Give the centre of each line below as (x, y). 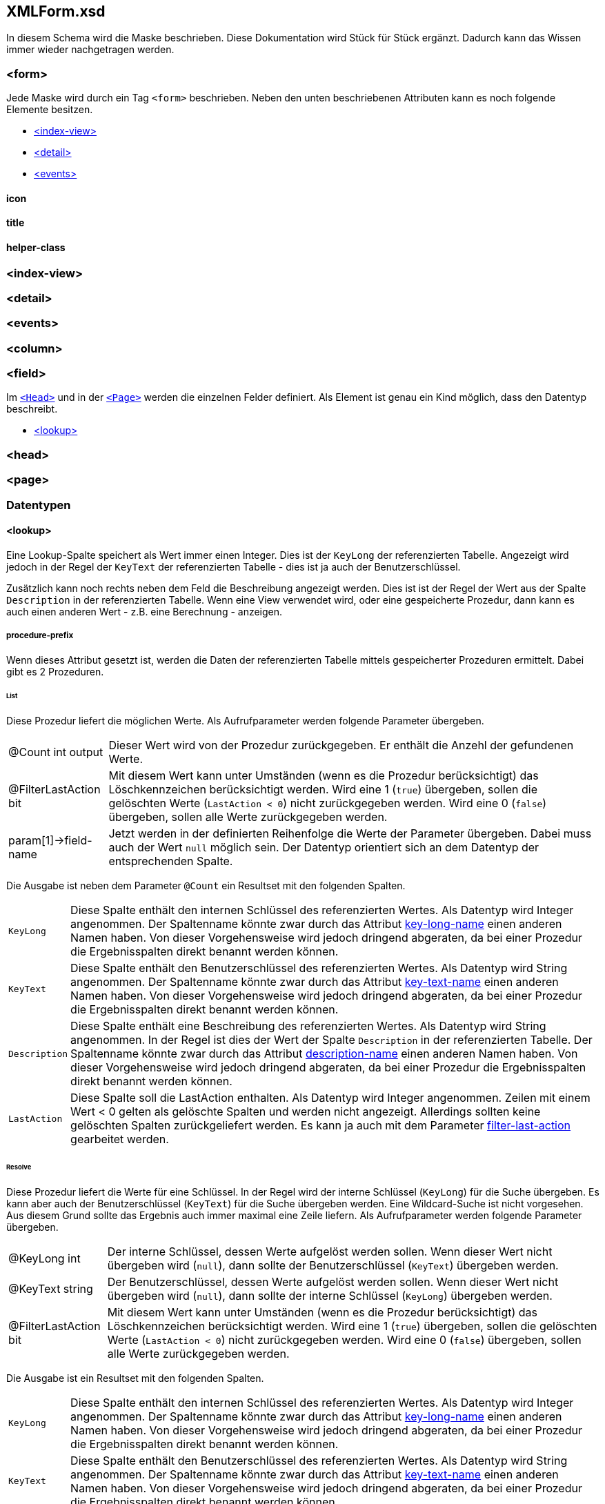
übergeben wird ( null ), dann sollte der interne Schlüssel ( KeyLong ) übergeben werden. (330, 1295)
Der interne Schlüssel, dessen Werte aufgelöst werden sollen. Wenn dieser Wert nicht (330, 1251)
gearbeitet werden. (120, 1139)
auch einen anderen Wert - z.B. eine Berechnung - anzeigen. (145, 611)
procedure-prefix (40, 636)
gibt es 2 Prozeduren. (55, 671)
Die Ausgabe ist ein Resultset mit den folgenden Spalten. (135, 1378)
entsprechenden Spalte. (171, 861)
